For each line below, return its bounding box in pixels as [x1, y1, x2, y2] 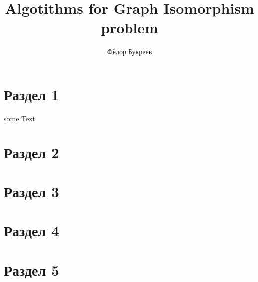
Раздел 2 [4, 142, 59, 162]
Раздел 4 [4, 220, 59, 241]
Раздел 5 [4, 259, 59, 280]
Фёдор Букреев [107, 46, 152, 57]
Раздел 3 [4, 181, 59, 201]
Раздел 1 [4, 84, 59, 104]
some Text [4, 113, 36, 123]
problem [101, 17, 158, 38]
